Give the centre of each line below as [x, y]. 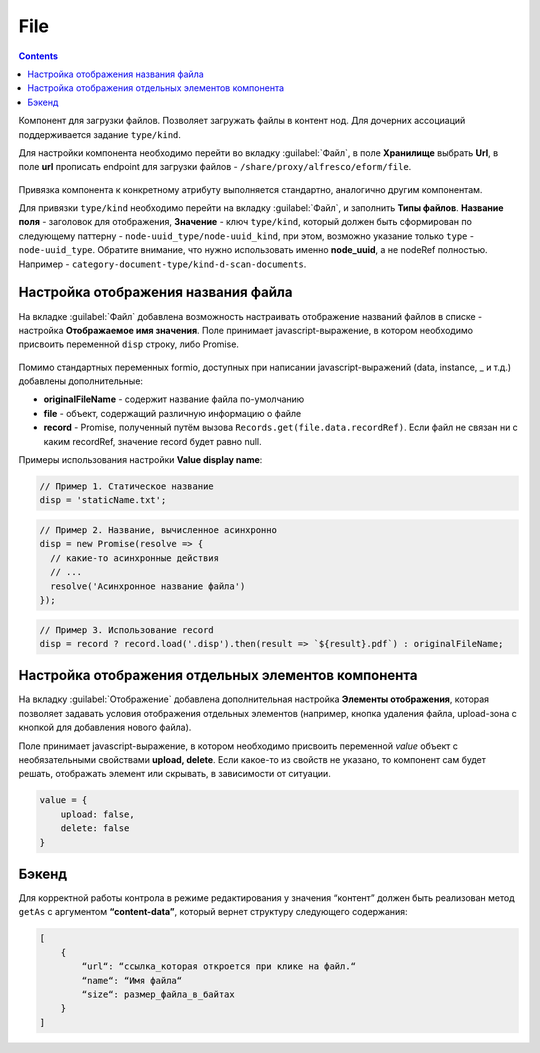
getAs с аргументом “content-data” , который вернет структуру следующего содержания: [213, 912]
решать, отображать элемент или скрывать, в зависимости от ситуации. [175, 774]
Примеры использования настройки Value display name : [140, 460]
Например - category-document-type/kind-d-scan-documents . [162, 264]
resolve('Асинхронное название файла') [148, 586]
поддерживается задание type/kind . [100, 134]
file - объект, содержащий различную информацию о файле [172, 413]
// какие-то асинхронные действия [135, 558]
